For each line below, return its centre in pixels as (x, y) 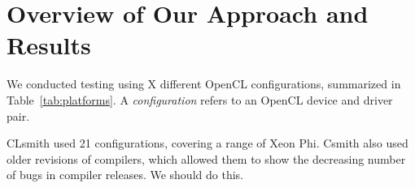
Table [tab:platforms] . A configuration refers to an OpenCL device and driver (200, 99)
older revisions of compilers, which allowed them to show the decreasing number (206, 158)
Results (49, 45)
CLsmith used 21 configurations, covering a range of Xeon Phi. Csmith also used (207, 143)
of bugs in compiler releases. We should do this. (125, 175)
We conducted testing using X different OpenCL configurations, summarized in (204, 84)
